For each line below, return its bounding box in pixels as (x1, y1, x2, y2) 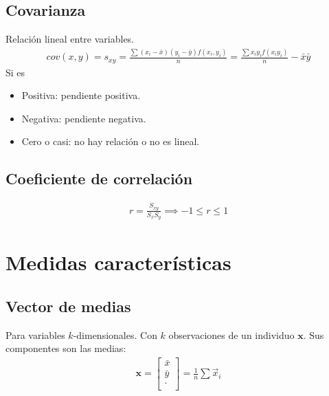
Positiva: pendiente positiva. (21, 88, 141, 102)
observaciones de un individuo (168, 327, 295, 342)
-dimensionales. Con (73, 327, 157, 342)
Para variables (5, 327, 65, 342)
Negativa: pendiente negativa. (21, 111, 146, 125)
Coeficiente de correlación (5, 168, 193, 189)
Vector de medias (5, 295, 131, 316)
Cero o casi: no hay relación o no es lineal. (21, 134, 200, 148)
